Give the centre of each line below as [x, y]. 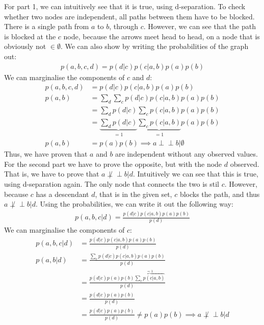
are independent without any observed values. [187, 154]
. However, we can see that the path [200, 26]
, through [124, 26]
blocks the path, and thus [220, 194]
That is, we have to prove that [52, 174]
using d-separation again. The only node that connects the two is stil [112, 183]
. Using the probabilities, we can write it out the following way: [134, 204]
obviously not [25, 46]
